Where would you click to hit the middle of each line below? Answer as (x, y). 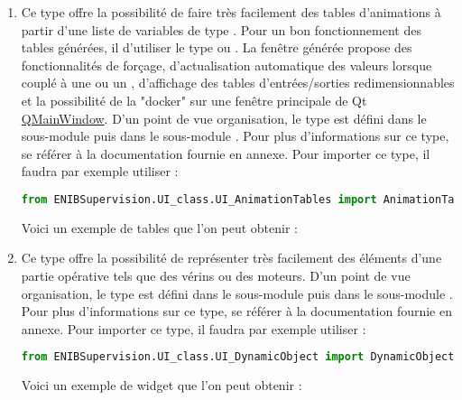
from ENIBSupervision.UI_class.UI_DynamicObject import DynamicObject (238, 357)
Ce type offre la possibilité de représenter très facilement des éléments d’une (231, 258)
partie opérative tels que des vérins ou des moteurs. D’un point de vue (216, 275)
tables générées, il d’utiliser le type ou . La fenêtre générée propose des (217, 47)
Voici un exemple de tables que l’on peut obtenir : (159, 227)
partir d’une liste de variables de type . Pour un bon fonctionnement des (221, 29)
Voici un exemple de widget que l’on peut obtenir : (162, 385)
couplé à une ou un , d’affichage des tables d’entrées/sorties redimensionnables (238, 83)
